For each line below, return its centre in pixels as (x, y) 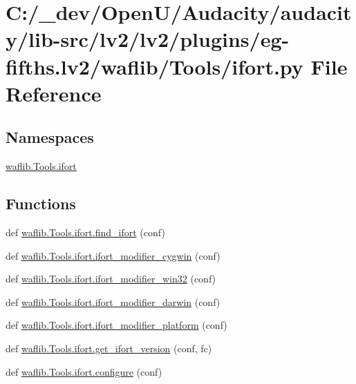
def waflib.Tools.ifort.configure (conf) (84, 371)
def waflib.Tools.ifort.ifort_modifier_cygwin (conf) (113, 255)
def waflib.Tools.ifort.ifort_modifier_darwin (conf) (113, 301)
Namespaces (50, 137)
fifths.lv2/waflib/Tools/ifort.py (154, 66)
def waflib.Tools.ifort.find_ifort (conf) (85, 232)
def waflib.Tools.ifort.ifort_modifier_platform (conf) (116, 325)
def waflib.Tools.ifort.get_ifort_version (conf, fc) (109, 348)
